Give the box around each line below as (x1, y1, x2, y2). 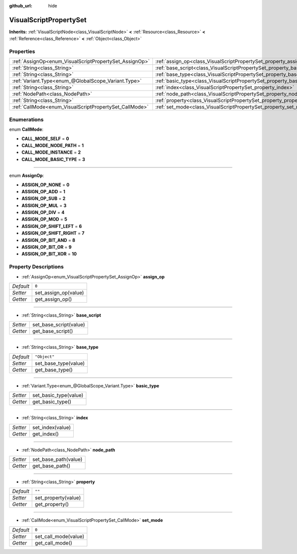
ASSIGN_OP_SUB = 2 (21, 196, 66, 202)
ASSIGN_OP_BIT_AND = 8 (21, 237, 75, 243)
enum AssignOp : (9, 172, 44, 178)
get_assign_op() (35, 295, 72, 302)
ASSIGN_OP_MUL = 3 (21, 202, 67, 208)
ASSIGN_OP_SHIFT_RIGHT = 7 (21, 230, 85, 236)
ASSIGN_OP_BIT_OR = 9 (21, 244, 72, 250)
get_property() (35, 501, 69, 508)
